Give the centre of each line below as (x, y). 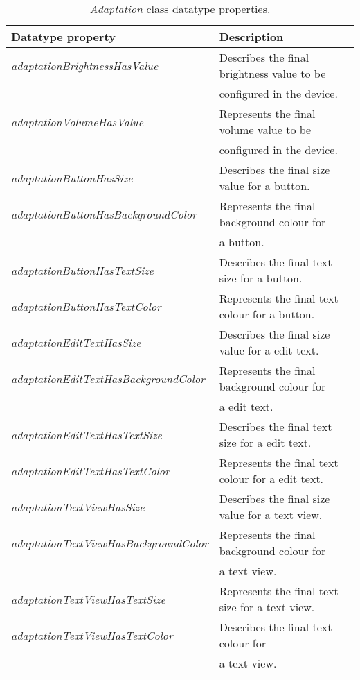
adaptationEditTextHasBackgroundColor (108, 378)
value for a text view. (271, 515)
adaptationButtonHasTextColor (86, 306)
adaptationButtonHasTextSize (82, 270)
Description (251, 36)
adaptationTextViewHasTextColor (92, 635)
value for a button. (264, 186)
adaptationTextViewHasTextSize (88, 599)
